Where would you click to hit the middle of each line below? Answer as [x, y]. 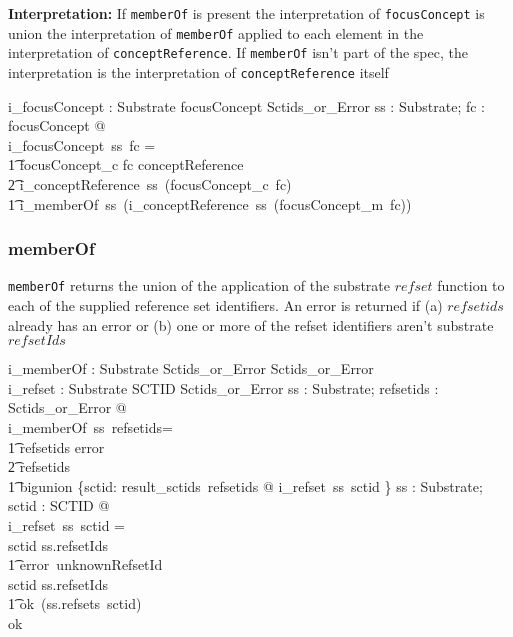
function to [471, 285]
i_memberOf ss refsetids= [90, 427]
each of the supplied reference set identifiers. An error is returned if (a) [225, 305]
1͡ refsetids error [56, 446]
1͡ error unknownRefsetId [85, 564]
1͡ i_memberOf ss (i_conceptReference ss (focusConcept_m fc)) [210, 203]
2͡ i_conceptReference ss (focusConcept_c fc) [150, 184]
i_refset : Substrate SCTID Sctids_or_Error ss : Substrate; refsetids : [223, 387]
